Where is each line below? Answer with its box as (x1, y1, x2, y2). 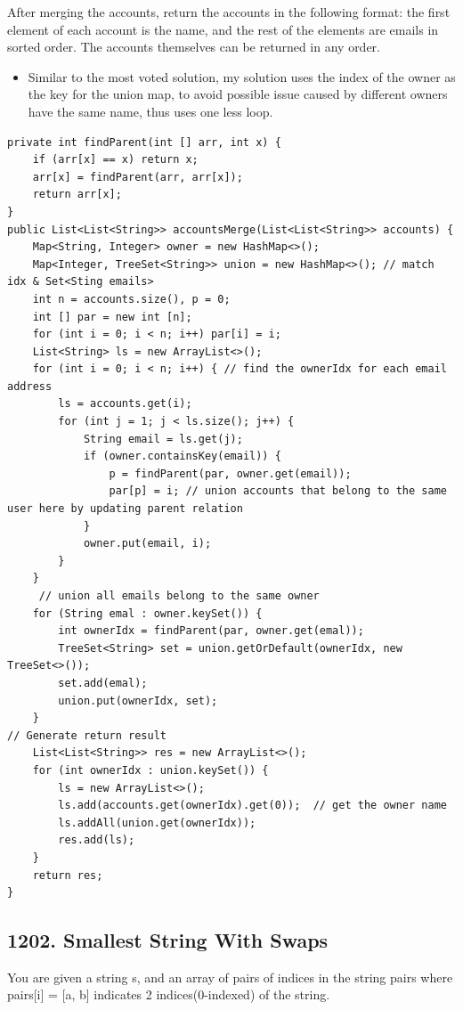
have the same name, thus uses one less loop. (28, 102, 273, 120)
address (7, 379, 53, 393)
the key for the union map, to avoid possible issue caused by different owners (28, 85, 448, 103)
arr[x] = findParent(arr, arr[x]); (32, 170, 243, 183)
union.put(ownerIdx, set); (58, 694, 218, 707)
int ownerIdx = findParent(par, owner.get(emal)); (58, 624, 364, 638)
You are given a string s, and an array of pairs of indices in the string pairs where (7, 967, 453, 986)
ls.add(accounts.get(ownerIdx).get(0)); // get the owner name (58, 799, 447, 812)
